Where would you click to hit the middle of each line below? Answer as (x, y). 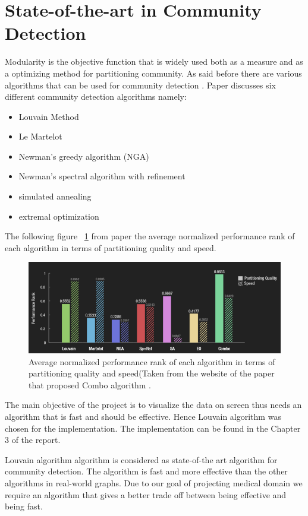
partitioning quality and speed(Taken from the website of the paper (152, 373)
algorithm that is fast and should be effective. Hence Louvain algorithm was (143, 416)
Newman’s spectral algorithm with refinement (102, 176)
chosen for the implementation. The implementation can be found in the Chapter (153, 428)
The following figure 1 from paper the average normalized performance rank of (150, 236)
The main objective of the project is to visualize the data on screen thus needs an (153, 405)
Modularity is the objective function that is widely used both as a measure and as (154, 61)
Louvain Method (49, 116)
